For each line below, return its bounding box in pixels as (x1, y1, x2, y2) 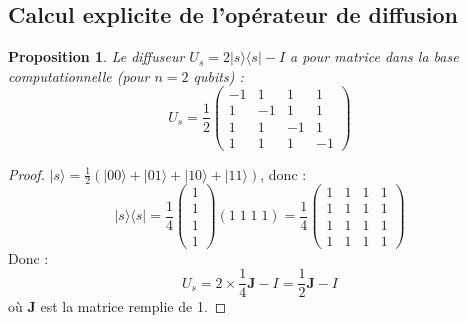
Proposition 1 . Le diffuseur (8, 46, 185, 67)
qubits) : (193, 65, 244, 86)
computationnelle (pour (8, 65, 150, 86)
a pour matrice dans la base (290, 46, 459, 67)
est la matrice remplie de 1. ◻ (40, 296, 227, 317)
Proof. (8, 163, 45, 184)
